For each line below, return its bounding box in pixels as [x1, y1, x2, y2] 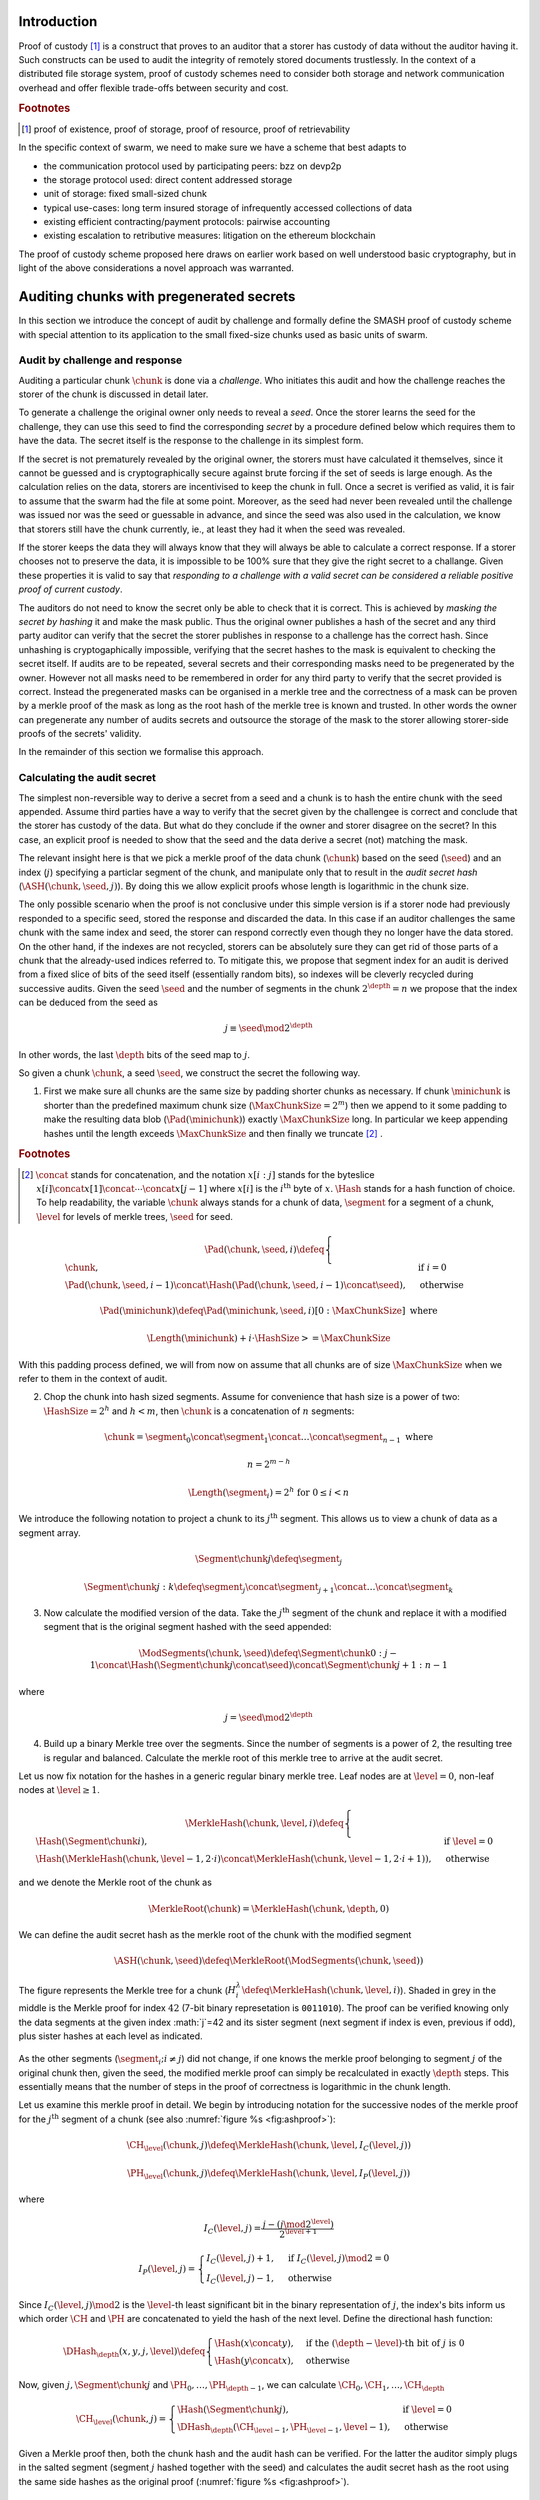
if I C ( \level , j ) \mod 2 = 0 [287, 2253, 390, 2267]
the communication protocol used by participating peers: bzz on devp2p [43, 160, 342, 172]
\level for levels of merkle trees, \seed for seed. [36, 1210, 234, 1222]
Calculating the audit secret [18, 771, 157, 785]
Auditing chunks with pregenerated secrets [18, 288, 296, 305]
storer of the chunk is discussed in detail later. [18, 388, 209, 400]
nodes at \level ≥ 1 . [18, 1784, 100, 1796]
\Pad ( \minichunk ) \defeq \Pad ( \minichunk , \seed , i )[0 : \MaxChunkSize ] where [99, 1305, 439, 1316]
